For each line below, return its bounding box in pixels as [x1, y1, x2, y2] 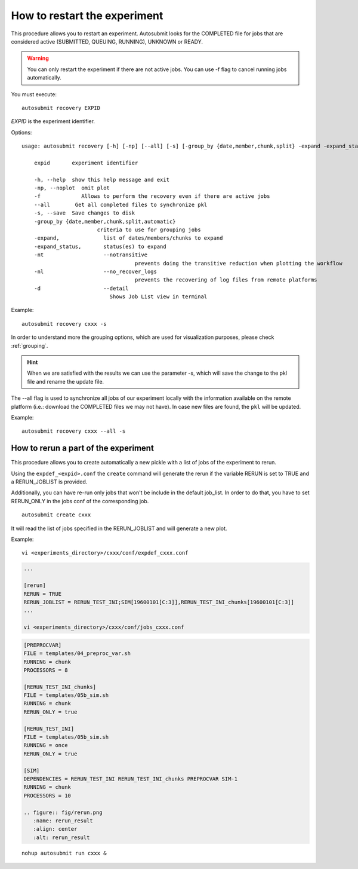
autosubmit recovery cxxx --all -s [21, 428, 126, 434]
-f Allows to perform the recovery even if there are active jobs [33, 193, 270, 200]
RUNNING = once [23, 742, 68, 749]
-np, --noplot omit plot [33, 185, 110, 191]
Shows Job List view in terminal [109, 293, 208, 300]
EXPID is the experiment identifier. [11, 118, 95, 125]
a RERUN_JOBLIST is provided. [11, 478, 88, 485]
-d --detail [33, 284, 129, 292]
